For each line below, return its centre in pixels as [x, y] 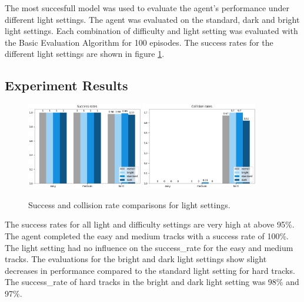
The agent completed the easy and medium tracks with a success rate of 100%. [147, 236]
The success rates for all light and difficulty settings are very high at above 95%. [150, 224]
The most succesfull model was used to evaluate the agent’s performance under [147, 8]
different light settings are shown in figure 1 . [85, 54]
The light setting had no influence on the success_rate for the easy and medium [149, 247]
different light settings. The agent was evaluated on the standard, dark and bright [152, 19]
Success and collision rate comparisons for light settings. [129, 204]
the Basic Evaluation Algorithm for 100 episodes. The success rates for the [139, 42]
